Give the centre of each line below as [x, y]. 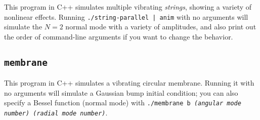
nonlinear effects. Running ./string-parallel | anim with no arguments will [126, 16]
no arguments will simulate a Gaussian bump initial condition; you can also [121, 92]
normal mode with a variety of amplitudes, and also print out [161, 27]
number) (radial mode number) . [56, 113]
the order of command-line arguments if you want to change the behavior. [119, 36]
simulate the [23, 27]
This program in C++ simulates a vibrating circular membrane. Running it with [129, 83]
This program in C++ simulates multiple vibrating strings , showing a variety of [128, 7]
